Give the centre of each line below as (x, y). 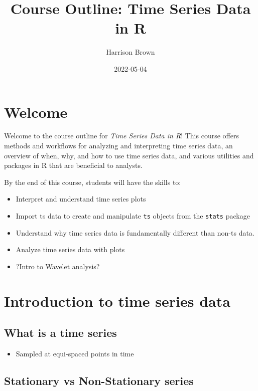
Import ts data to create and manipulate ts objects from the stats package (133, 216)
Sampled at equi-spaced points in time (75, 354)
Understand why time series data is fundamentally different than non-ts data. (135, 232)
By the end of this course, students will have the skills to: (93, 182)
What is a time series (60, 333)
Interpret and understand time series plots (81, 199)
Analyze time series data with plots (70, 249)
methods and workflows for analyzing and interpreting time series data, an (118, 146)
